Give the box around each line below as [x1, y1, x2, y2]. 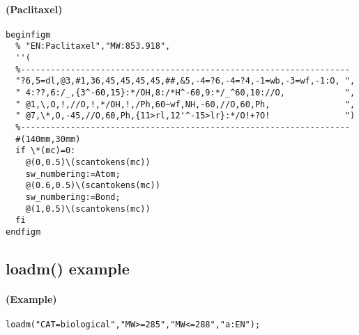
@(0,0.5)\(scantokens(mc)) [25, 157, 151, 168]
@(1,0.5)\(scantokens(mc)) [25, 203, 151, 214]
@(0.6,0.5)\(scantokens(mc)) [25, 180, 160, 191]
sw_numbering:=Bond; [25, 192, 121, 202]
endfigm [6, 226, 41, 237]
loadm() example [6, 258, 130, 279]
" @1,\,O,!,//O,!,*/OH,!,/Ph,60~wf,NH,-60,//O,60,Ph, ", [15, 99, 356, 109]
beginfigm [6, 29, 51, 40]
